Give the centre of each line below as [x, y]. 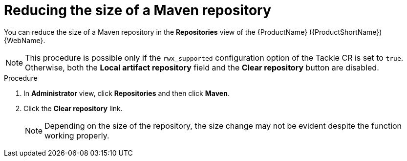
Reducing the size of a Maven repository [138, 10]
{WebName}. [25, 40]
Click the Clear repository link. [73, 108]
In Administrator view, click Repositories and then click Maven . [127, 93]
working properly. [77, 135]
